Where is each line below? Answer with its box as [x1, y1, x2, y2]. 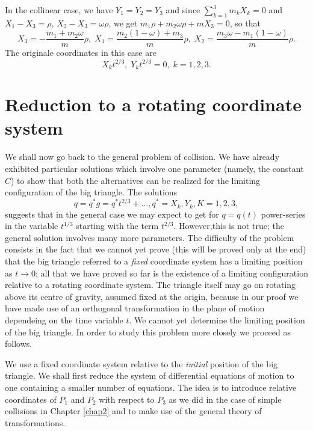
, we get [108, 16, 138, 29]
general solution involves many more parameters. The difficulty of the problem [5, 231, 294, 243]
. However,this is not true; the [173, 219, 284, 232]
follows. [5, 337, 33, 350]
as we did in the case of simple [169, 393, 282, 405]
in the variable [5, 219, 58, 232]
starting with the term [76, 219, 159, 232]
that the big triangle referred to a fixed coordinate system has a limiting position [5, 255, 303, 267]
